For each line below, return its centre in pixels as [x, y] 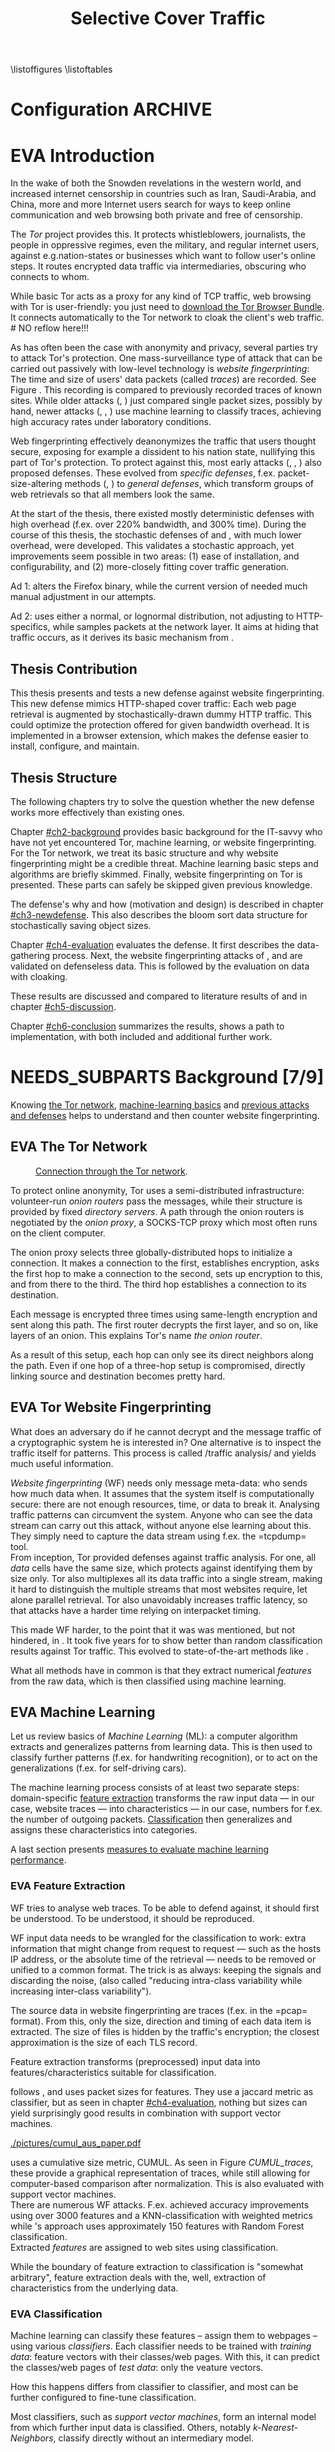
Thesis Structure [64, 777]
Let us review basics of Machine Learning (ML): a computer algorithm [154, 1736]
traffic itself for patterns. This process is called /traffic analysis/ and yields [163, 1453]
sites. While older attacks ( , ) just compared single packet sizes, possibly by [166, 401]
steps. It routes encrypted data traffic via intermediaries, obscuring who [158, 266]
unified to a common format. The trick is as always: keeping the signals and [166, 1969]
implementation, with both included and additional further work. [141, 1036]
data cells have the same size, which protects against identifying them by [161, 1568]
